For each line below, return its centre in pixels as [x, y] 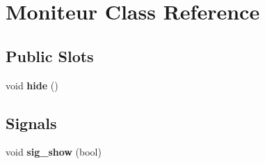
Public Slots [50, 55]
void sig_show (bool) [54, 152]
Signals [31, 122]
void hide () [32, 85]
